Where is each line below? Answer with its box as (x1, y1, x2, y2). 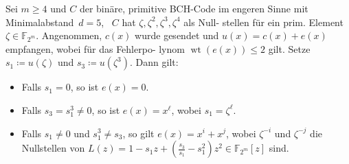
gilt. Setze (268, 41, 311, 56)
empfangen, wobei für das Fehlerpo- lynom (5, 41, 185, 56)
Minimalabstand (5, 14, 74, 29)
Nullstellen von (21, 141, 85, 155)
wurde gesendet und (135, 28, 219, 43)
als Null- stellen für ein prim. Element (183, 14, 344, 29)
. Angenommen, (36, 28, 102, 43)
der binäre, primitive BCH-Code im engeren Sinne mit (79, 1, 308, 15)
